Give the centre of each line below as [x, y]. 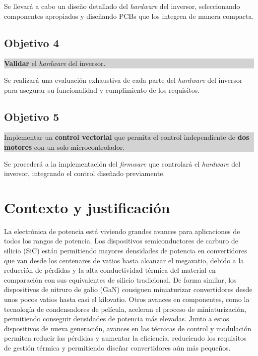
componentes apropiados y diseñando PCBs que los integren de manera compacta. [129, 16]
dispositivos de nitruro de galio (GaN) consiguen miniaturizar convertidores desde [128, 289]
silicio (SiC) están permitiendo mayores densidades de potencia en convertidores [126, 251]
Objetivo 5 [32, 116]
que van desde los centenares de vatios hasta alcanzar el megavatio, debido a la [124, 260]
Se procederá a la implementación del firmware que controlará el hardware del [122, 163]
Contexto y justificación [87, 207]
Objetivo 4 [32, 42]
